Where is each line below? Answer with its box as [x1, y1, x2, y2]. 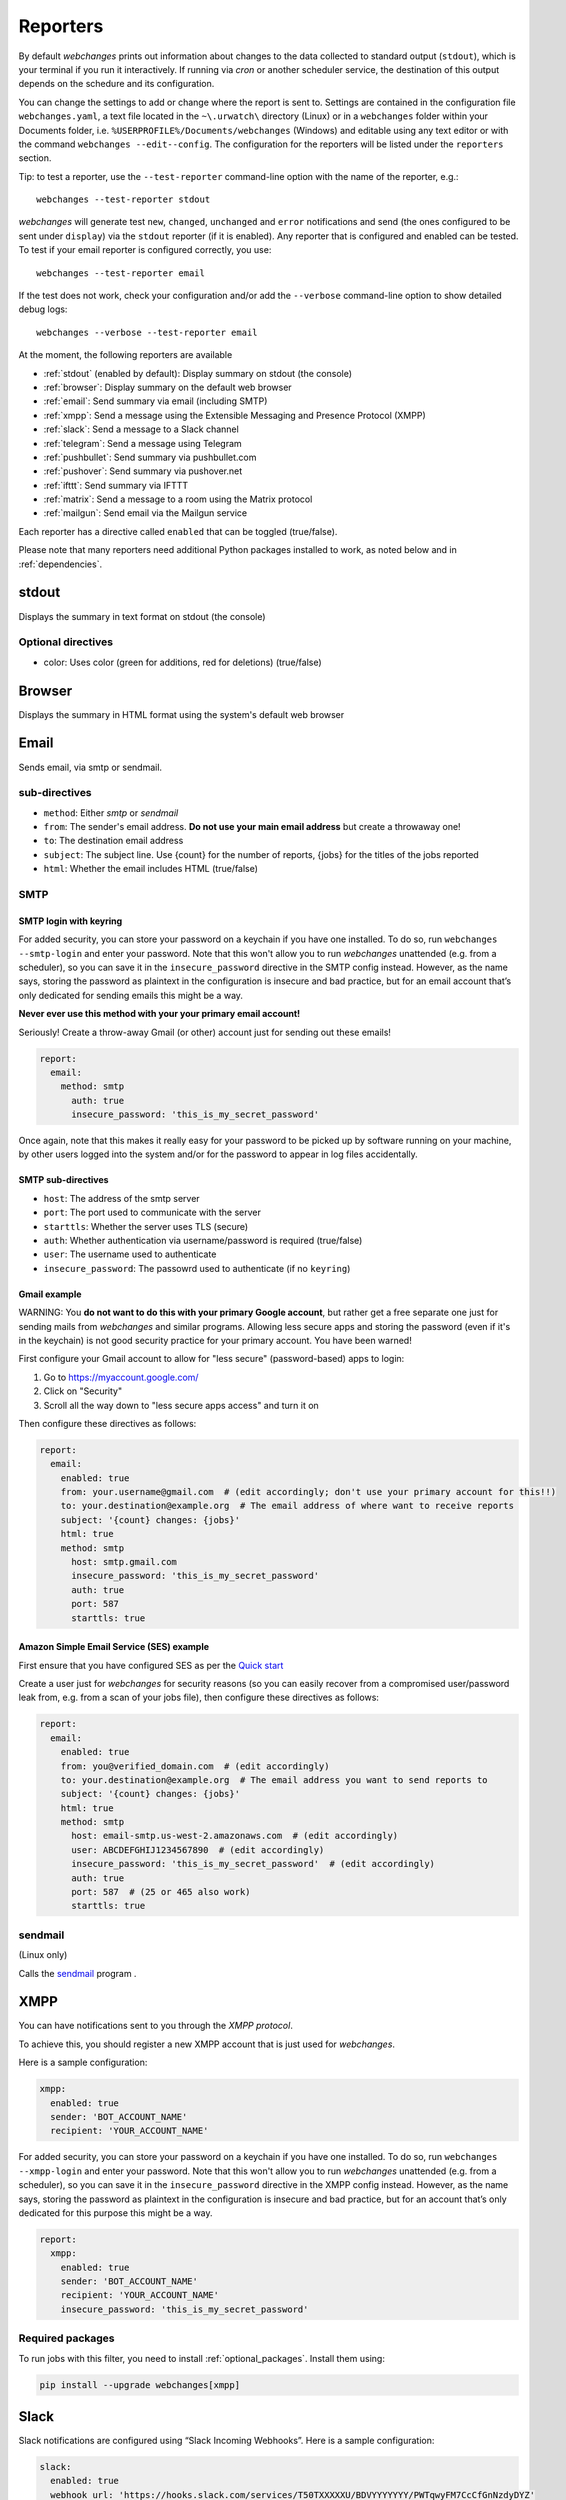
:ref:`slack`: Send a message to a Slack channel [43, 423, 239, 435]
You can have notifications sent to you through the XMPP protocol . [18, 2020, 294, 2032]
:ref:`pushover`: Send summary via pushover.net [43, 465, 243, 477]
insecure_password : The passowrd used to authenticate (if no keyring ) [43, 1262, 351, 1274]
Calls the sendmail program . [18, 1967, 137, 1979]
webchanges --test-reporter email [36, 267, 205, 279]
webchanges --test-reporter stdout [36, 194, 211, 205]
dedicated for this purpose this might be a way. [18, 2206, 214, 2219]
